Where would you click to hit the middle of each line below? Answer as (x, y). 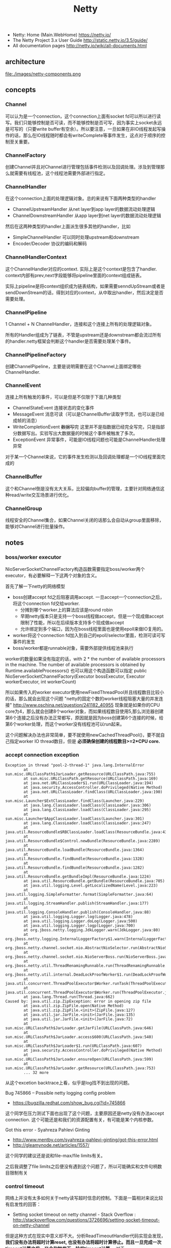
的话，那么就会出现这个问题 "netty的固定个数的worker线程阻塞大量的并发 (82, 699)
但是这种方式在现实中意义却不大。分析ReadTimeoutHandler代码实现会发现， (85, 1236)
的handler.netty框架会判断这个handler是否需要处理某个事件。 (69, 341)
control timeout (25, 1186)
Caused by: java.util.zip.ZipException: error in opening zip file (78, 1002)
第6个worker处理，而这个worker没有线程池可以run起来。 (65, 724)
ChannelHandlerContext (36, 257)
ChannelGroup (24, 508)
